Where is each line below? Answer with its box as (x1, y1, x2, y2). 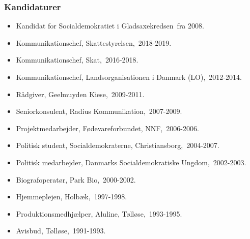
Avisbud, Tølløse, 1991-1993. (16, 225, 106, 236)
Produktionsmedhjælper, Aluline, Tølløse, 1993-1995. (16, 208, 182, 219)
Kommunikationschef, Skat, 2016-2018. (16, 54, 138, 65)
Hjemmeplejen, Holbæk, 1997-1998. (16, 191, 127, 202)
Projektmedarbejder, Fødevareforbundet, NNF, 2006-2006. (16, 123, 199, 133)
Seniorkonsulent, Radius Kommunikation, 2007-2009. (16, 106, 182, 116)
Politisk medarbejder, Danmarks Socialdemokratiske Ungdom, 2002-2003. (16, 157, 246, 167)
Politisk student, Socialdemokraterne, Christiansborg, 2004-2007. (16, 140, 219, 151)
